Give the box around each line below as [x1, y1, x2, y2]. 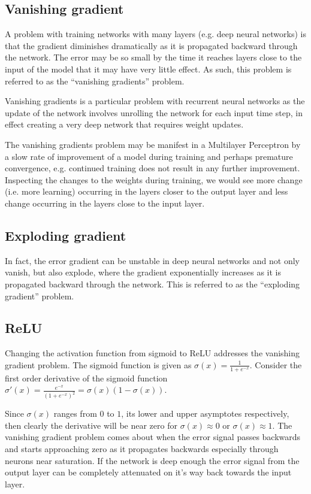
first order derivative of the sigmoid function [5, 371, 168, 384]
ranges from [53, 407, 97, 420]
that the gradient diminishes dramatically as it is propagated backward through [5, 39, 298, 51]
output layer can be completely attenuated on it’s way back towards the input [5, 466, 292, 478]
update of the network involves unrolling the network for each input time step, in [5, 106, 303, 119]
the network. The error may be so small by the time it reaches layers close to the [5, 51, 302, 63]
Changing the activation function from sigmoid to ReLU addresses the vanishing [5, 347, 300, 359]
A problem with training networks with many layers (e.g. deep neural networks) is [5, 28, 306, 40]
